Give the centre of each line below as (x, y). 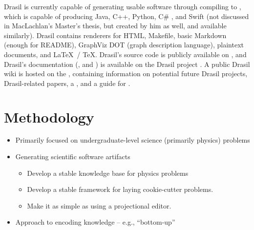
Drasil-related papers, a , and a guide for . (67, 83)
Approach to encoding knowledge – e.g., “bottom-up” (95, 222)
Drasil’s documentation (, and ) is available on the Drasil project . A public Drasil (127, 64)
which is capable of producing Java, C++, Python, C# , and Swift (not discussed (127, 16)
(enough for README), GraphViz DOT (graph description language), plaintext (124, 45)
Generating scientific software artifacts (73, 157)
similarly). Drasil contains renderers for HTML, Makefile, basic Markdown (115, 35)
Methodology (49, 116)
